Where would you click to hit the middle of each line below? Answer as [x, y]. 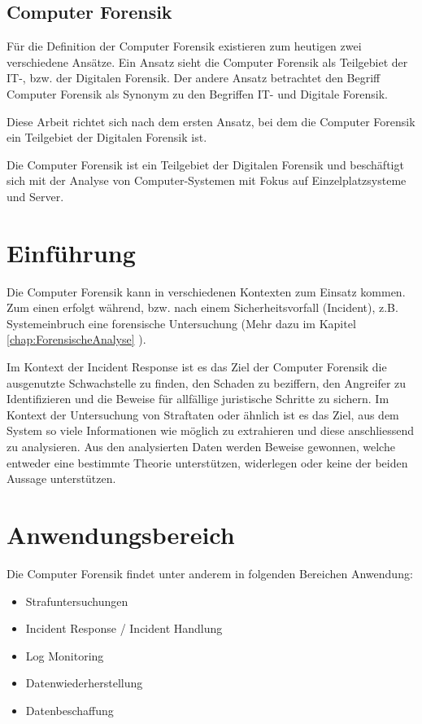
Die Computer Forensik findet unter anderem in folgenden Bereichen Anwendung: [210, 573]
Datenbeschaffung [70, 710]
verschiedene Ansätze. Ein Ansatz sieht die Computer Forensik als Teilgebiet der [207, 61]
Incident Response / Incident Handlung [124, 628]
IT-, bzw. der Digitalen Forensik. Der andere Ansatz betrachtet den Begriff [194, 78]
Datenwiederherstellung [84, 683]
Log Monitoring [65, 655]
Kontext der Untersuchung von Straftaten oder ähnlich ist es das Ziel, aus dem [203, 414]
